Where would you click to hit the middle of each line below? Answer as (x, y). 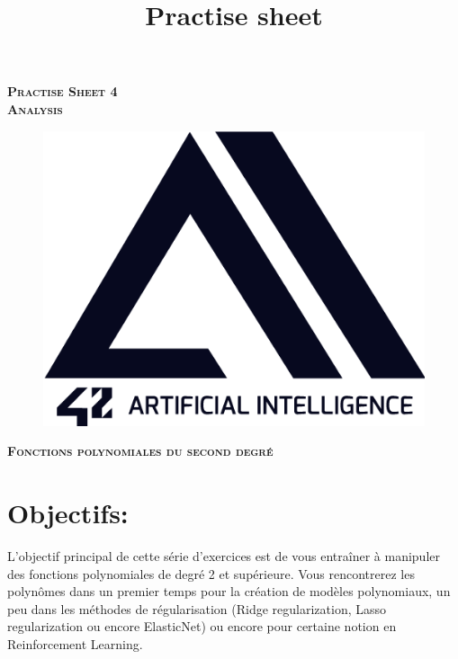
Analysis (35, 108)
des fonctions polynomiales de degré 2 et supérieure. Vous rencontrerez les (211, 573)
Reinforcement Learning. (75, 644)
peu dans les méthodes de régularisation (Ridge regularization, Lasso (197, 608)
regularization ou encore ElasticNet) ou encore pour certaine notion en (202, 626)
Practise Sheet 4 (63, 91)
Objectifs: (68, 513)
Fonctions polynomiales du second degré (140, 451)
